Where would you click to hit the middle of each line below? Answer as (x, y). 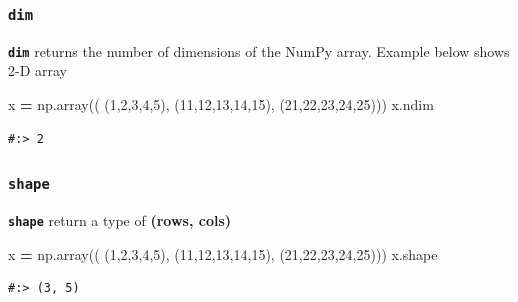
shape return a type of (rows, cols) (120, 220)
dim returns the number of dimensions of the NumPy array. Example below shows (259, 50)
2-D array (37, 70)
